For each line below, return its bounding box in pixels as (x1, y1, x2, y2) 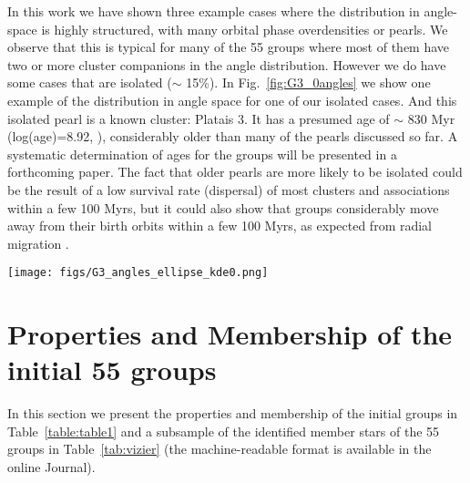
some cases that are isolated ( (7, 73, 172, 92)
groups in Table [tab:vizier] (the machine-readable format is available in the (7, 439, 432, 458)
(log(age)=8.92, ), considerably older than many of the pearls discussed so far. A (7, 127, 458, 146)
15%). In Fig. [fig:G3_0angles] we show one (186, 73, 431, 92)
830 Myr (407, 108, 455, 128)
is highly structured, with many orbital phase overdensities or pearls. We (41, 19, 448, 38)
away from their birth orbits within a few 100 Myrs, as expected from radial (7, 216, 433, 235)
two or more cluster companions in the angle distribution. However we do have (7, 55, 446, 74)
